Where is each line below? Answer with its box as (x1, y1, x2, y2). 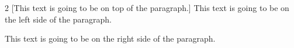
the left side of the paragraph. (5, 13, 112, 25)
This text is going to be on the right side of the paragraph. (5, 32, 216, 45)
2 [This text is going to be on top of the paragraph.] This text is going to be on (5, 2, 289, 13)
